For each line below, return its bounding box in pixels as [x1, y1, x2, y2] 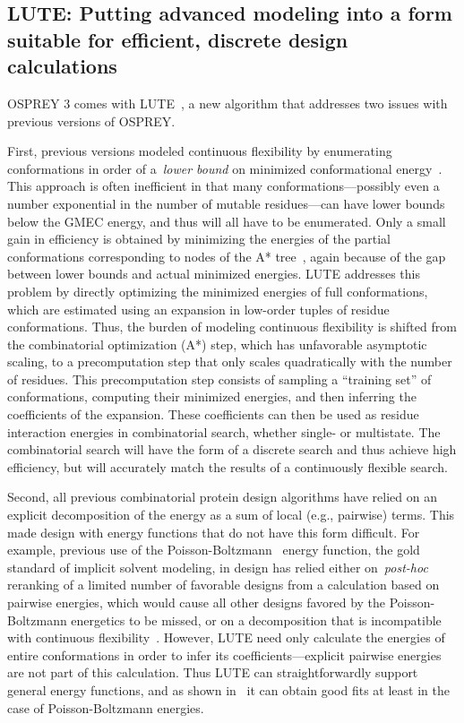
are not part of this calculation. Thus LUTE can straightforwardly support [7, 663, 418, 682]
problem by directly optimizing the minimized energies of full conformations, [7, 281, 428, 300]
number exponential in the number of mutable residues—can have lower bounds [7, 194, 445, 212]
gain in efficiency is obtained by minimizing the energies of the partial [7, 229, 391, 248]
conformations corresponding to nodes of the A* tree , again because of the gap [7, 246, 446, 265]
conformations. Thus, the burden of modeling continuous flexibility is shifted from [7, 317, 457, 336]
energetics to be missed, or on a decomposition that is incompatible [71, 610, 442, 629]
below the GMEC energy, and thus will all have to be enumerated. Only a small [7, 211, 446, 230]
